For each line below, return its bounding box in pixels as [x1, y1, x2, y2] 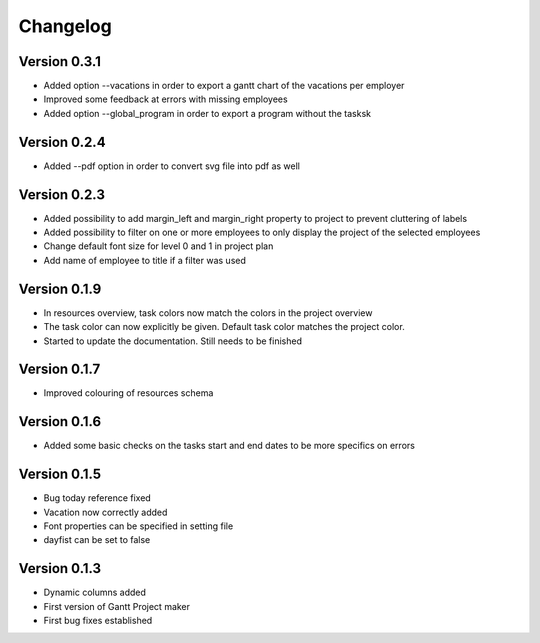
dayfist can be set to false [43, 534, 151, 546]
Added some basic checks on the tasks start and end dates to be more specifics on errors [43, 440, 415, 452]
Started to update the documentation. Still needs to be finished [43, 335, 302, 347]
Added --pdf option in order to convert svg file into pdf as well [43, 160, 300, 172]
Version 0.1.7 [18, 361, 101, 378]
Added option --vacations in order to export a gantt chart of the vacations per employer [43, 80, 405, 92]
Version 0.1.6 [18, 413, 102, 430]
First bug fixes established [43, 615, 153, 627]
